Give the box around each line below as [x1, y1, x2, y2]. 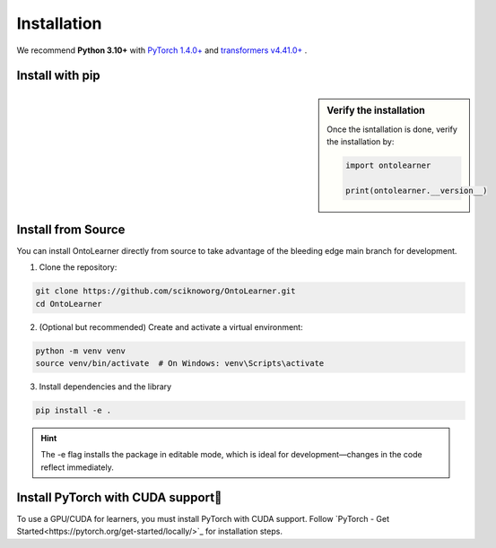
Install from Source [16, 222, 126, 237]
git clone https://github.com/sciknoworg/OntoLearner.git [35, 286, 296, 296]
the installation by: [326, 136, 395, 147]
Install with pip [16, 68, 100, 83]
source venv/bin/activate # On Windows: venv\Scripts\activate [35, 359, 325, 369]
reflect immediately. [40, 462, 114, 473]
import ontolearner [345, 161, 431, 170]
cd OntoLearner [35, 299, 102, 309]
